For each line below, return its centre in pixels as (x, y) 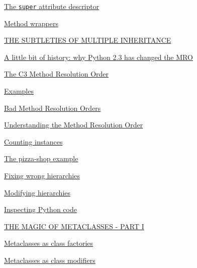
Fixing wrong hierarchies (42, 175)
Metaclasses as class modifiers (50, 260)
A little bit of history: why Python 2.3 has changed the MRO (98, 57)
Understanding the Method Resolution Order (74, 125)
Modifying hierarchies (37, 192)
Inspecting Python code (40, 209)
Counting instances (33, 141)
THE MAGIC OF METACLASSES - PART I (74, 226)
